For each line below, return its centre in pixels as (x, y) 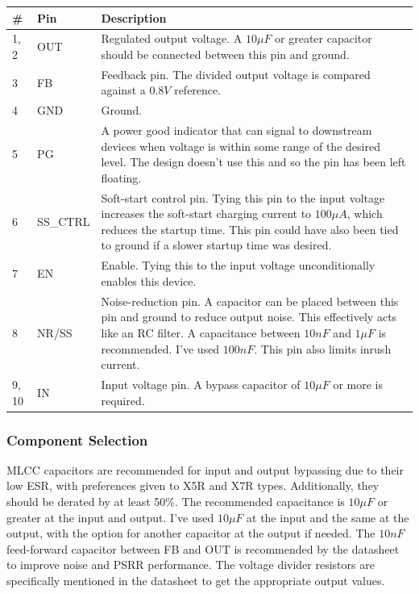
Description (134, 17)
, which (365, 213)
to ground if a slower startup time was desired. (216, 245)
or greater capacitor (324, 38)
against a (123, 90)
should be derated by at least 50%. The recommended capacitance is (176, 502)
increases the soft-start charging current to (206, 213)
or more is (358, 384)
